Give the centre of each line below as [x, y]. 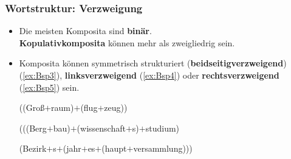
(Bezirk [33, 148]
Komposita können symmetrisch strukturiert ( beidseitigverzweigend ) [153, 63]
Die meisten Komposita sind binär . [85, 31]
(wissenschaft [101, 128]
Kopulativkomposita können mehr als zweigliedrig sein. [127, 42]
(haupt [114, 148]
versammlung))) [163, 148]
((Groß [32, 108]
